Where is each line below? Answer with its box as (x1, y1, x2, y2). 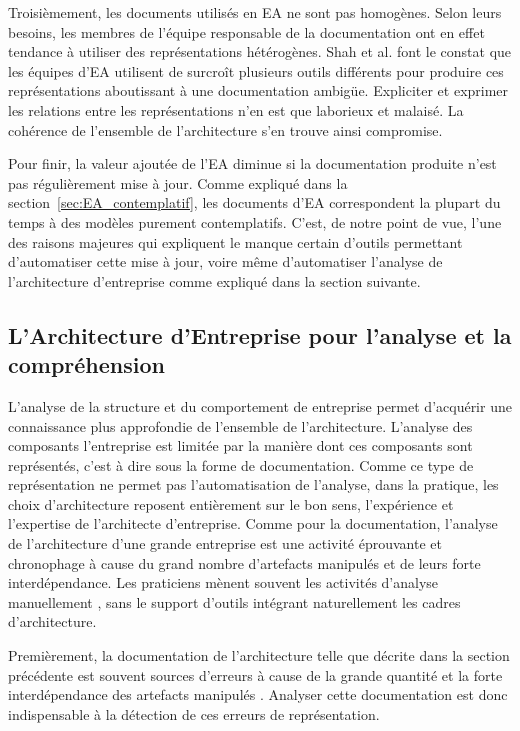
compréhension (8, 349, 165, 380)
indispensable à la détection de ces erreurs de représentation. (8, 703, 380, 724)
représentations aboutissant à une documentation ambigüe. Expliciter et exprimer (8, 80, 509, 101)
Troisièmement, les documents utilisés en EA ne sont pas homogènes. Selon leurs (8, 2, 502, 22)
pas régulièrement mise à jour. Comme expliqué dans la (8, 172, 348, 193)
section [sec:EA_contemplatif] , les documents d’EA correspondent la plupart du (8, 192, 501, 213)
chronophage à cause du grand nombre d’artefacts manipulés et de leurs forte (8, 552, 481, 573)
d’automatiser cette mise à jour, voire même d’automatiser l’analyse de (8, 251, 443, 272)
